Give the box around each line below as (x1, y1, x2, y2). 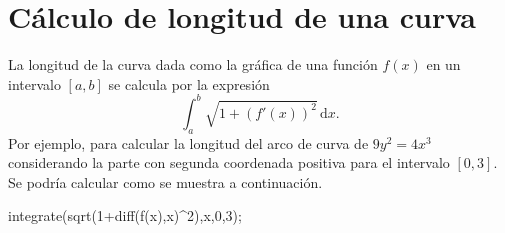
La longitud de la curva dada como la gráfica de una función (8, 54, 378, 75)
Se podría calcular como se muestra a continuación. (8, 171, 323, 192)
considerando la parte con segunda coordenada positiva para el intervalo (8, 152, 450, 173)
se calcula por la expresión (108, 73, 270, 94)
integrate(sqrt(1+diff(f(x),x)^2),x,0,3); (8, 205, 242, 226)
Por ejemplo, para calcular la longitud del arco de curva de (8, 132, 369, 153)
